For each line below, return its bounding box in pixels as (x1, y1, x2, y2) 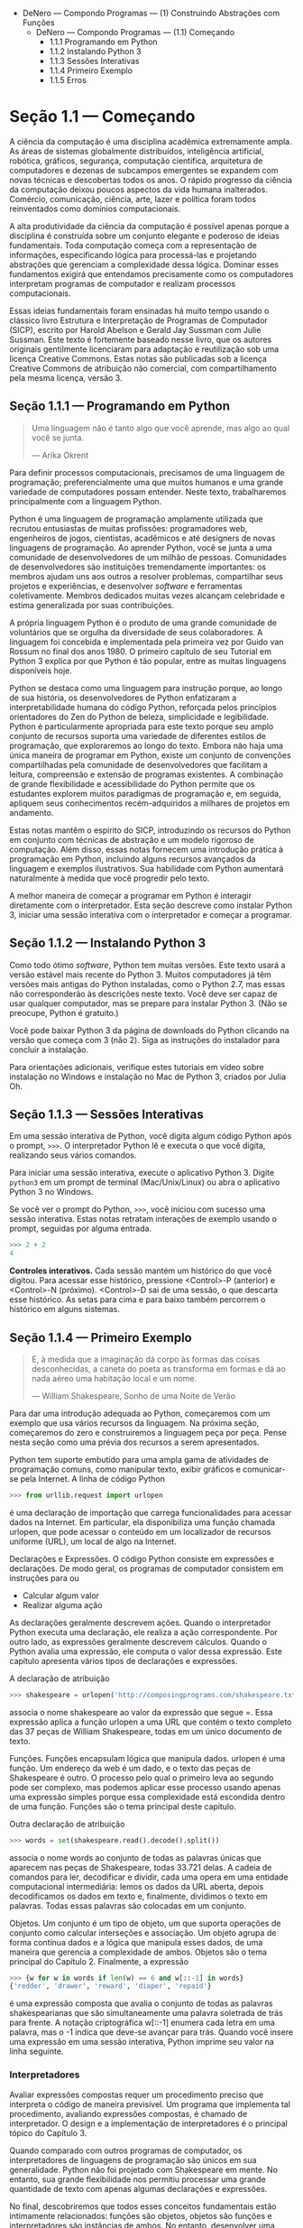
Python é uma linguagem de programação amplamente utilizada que (9, 513, 263, 524)
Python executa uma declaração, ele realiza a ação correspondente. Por (9, 1626, 278, 1637)
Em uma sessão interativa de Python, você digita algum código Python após (9, 1131, 292, 1142)
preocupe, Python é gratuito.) (9, 1007, 119, 1018)
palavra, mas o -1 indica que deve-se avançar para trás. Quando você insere (9, 2027, 294, 2038)
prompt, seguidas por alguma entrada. (9, 1223, 151, 1234)
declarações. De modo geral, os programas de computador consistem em (9, 1563, 284, 1574)
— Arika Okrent (31, 449, 89, 460)
